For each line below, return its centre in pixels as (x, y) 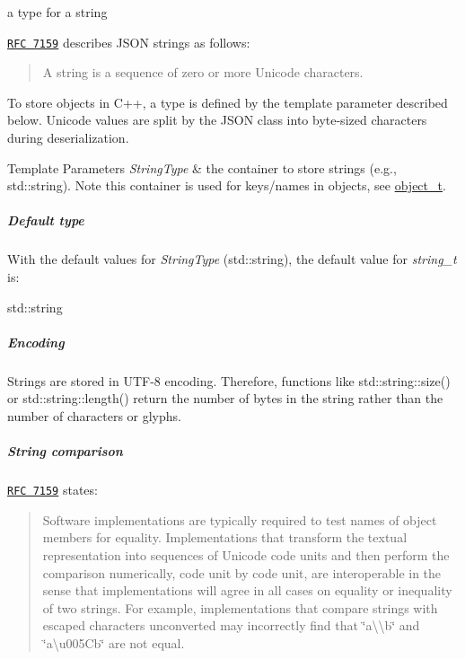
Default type (46, 220)
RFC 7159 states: (53, 490)
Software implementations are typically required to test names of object (240, 519)
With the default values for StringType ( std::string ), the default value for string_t (232, 259)
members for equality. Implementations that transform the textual (225, 537)
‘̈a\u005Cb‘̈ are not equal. (114, 642)
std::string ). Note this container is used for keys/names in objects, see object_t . (227, 185)
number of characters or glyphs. (94, 415)
